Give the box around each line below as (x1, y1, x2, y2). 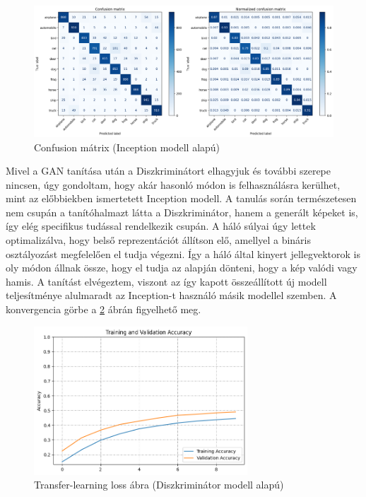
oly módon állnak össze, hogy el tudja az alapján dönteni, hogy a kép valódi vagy (6, 260, 358, 275)
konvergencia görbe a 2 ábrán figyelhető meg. (6, 302, 201, 317)
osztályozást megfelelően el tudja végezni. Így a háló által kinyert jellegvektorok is (6, 246, 360, 261)
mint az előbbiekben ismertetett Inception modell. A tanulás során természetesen (6, 191, 357, 206)
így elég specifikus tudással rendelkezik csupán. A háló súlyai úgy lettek (6, 218, 316, 233)
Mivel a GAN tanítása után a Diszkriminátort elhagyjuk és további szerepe (6, 163, 331, 178)
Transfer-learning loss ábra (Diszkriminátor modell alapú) (34, 477, 284, 492)
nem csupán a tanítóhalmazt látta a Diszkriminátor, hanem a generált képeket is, (6, 204, 358, 219)
